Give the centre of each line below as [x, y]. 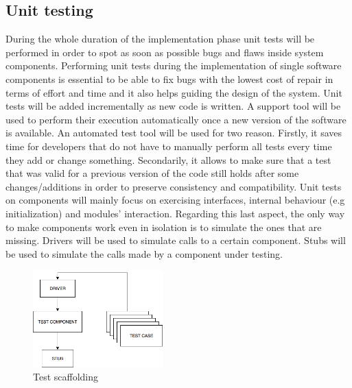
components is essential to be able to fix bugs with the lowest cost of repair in [169, 78]
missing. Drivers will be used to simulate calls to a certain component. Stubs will [176, 240]
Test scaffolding [66, 377]
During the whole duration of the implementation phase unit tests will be [160, 39]
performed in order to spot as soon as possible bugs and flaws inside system [165, 52]
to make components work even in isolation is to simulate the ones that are [164, 227]
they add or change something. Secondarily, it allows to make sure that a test [168, 159]
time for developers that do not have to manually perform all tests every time [169, 146]
